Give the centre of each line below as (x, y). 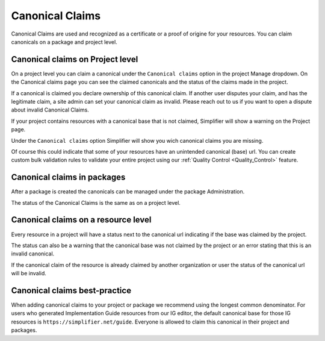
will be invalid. (29, 274)
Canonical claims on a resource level (81, 220)
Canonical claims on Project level (75, 59)
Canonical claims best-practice (71, 290)
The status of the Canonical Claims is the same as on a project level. (96, 202)
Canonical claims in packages (68, 177)
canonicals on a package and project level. (64, 42)
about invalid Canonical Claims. (50, 110)
